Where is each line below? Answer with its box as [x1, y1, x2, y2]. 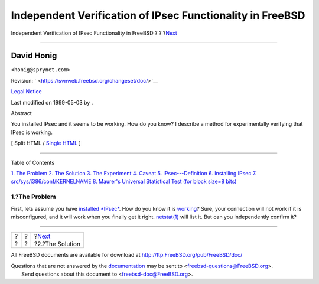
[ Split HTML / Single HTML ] [11, 139, 81, 147]
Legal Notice [11, 88, 42, 95]
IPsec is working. [11, 129, 53, 136]
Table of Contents [11, 159, 55, 166]
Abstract [11, 110, 32, 117]
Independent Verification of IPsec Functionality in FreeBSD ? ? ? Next [11, 30, 177, 37]
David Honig [11, 51, 57, 61]
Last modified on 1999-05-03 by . [11, 99, 93, 106]
